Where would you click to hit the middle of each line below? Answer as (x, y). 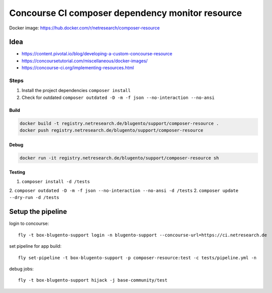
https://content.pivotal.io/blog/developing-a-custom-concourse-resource (97, 54)
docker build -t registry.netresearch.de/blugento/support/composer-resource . (119, 123)
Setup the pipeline (38, 212)
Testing (17, 172)
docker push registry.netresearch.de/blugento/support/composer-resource (111, 130)
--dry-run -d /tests (34, 197)
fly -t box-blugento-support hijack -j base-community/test (93, 280)
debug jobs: (21, 269)
